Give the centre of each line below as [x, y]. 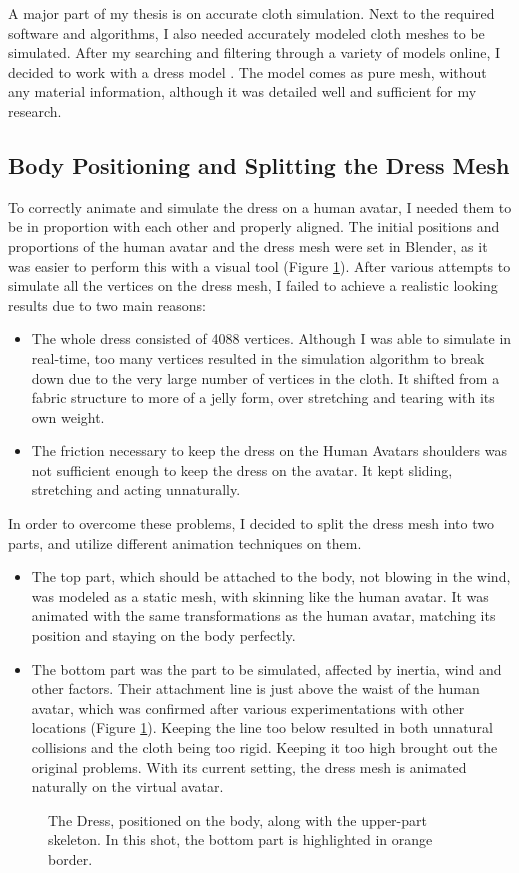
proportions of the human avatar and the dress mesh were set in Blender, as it [248, 245]
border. [70, 858]
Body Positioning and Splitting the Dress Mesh [259, 164]
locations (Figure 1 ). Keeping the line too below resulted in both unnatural [262, 727]
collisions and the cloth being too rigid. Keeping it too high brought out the [264, 747]
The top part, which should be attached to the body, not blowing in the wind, [271, 576]
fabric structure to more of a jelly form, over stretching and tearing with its [263, 397]
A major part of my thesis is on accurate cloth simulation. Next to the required [251, 13]
